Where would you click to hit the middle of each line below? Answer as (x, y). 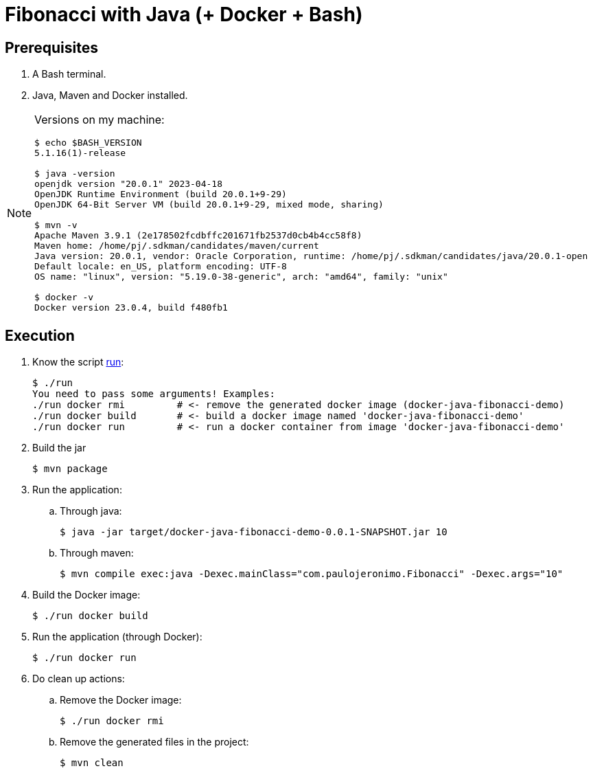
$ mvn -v (56, 225)
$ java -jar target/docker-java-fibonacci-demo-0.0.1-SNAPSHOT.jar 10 (254, 532)
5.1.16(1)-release (80, 153)
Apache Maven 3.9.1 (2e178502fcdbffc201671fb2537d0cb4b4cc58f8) (198, 236)
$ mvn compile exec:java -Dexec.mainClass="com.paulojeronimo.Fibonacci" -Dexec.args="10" (312, 574)
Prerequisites (51, 47)
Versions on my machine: (100, 120)
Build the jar (59, 448)
